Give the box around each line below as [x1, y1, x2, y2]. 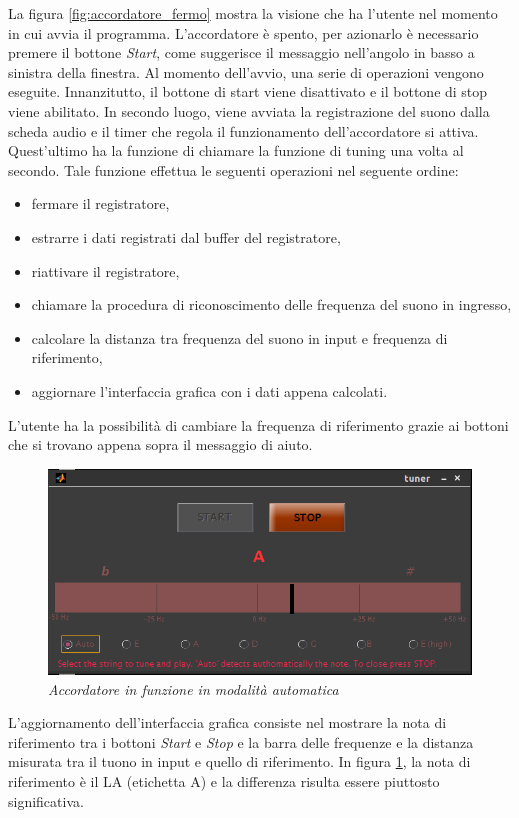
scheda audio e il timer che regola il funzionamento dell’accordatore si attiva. [8, 120, 479, 141]
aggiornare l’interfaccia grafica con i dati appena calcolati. [31, 380, 388, 401]
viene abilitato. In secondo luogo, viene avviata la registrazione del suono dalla [8, 100, 490, 121]
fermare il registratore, [31, 193, 170, 214]
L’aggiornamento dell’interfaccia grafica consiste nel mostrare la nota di [8, 712, 447, 733]
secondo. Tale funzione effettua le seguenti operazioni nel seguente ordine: [8, 159, 459, 180]
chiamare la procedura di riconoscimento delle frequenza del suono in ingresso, [31, 294, 512, 315]
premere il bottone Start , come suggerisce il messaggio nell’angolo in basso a [8, 42, 475, 63]
